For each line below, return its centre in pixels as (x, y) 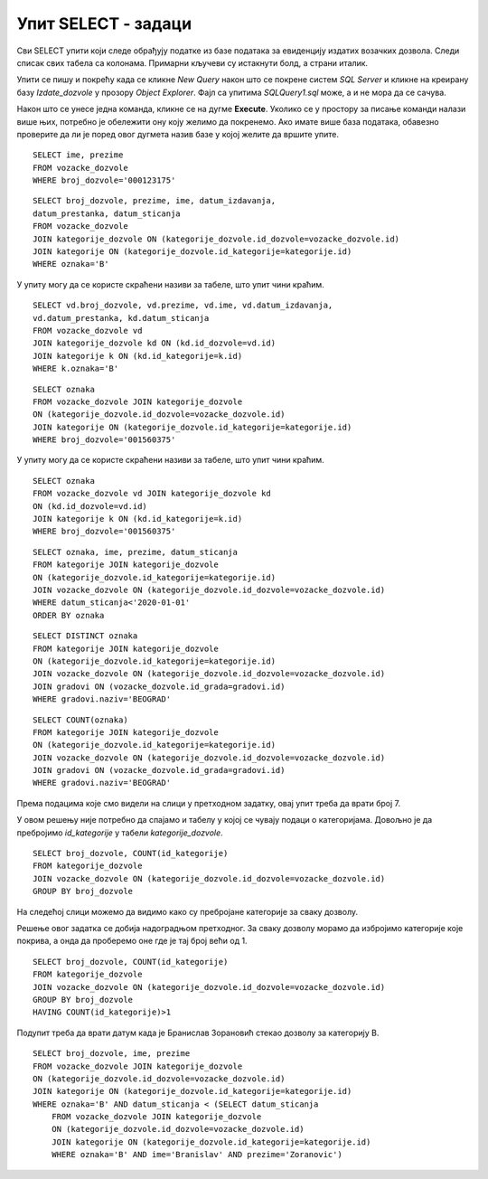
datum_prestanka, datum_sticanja (107, 213)
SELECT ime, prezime (78, 155)
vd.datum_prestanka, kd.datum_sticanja (121, 318)
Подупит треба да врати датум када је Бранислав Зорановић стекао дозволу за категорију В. (198, 1033)
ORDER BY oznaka (69, 615)
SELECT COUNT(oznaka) (80, 720)
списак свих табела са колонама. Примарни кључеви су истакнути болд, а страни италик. (192, 62)
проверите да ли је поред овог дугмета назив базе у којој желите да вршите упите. (178, 134)
